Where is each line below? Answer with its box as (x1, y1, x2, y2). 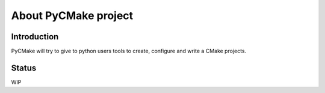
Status (11, 63, 37, 73)
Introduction (11, 32, 59, 42)
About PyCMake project (11, 9, 134, 22)
